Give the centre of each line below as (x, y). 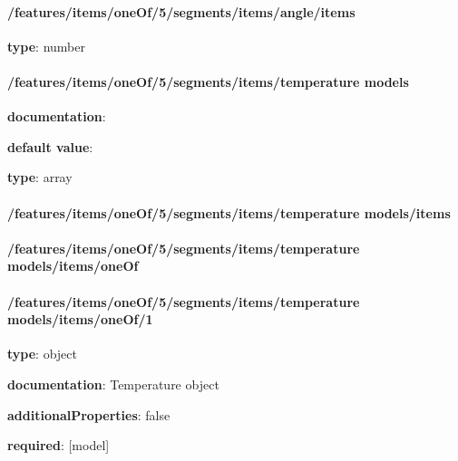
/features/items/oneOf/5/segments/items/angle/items (181, 11)
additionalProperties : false (89, 414)
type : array (40, 177)
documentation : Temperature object (113, 384)
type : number (46, 46)
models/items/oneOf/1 (80, 319)
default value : (50, 146)
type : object (42, 354)
